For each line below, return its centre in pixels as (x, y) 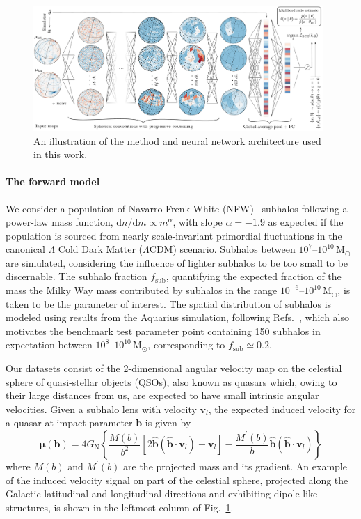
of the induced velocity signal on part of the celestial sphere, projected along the (177, 480)
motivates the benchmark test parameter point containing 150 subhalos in (163, 331)
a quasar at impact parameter (69, 423)
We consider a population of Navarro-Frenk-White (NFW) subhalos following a (177, 208)
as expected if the (306, 222)
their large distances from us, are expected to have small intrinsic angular (162, 395)
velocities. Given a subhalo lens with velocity (101, 409)
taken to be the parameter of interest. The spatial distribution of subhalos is (169, 303)
